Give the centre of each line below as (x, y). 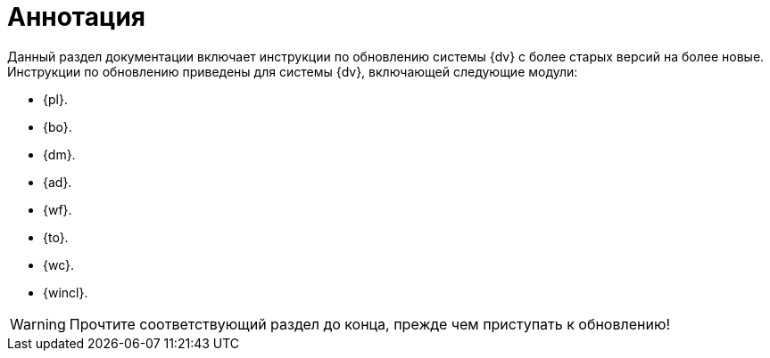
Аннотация (76, 17)
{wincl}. (66, 292)
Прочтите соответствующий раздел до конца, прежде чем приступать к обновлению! (369, 324)
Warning (38, 324)
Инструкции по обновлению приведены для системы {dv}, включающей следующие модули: (293, 71)
